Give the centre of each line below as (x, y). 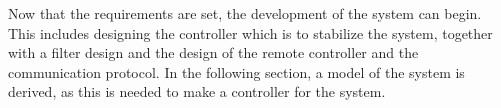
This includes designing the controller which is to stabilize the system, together (250, 32)
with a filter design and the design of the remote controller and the (213, 52)
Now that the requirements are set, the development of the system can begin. (245, 13)
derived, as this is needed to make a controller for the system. (197, 91)
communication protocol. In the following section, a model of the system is (236, 71)
